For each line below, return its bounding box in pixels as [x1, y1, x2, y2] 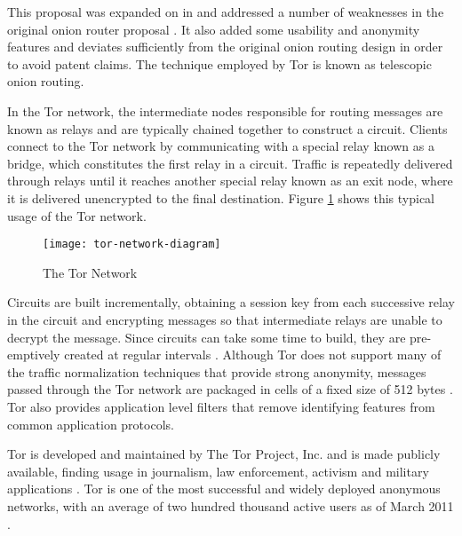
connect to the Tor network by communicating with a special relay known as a [7, 137, 434, 155]
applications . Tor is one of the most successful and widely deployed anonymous [7, 479, 441, 498]
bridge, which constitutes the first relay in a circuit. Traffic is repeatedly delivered [7, 154, 453, 172]
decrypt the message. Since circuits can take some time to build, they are [7, 327, 406, 346]
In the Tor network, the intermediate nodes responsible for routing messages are [7, 101, 443, 120]
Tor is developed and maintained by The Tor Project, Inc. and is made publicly [7, 445, 441, 463]
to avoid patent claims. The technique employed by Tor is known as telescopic [7, 54, 432, 73]
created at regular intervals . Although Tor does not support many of [64, 345, 442, 364]
